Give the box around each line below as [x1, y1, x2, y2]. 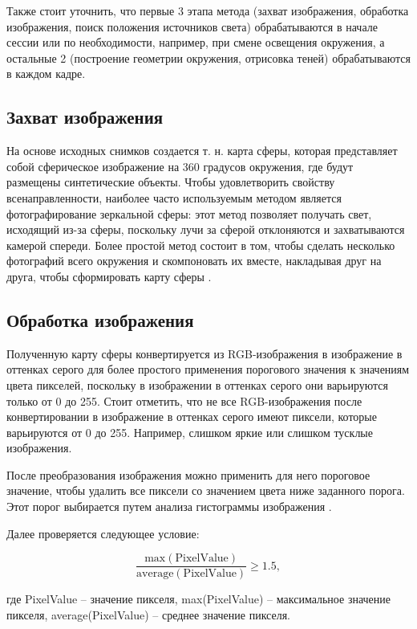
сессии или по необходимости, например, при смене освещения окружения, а [6, 34, 385, 51]
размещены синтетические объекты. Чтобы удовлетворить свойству [6, 174, 335, 190]
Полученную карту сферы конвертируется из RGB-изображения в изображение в [6, 345, 403, 361]
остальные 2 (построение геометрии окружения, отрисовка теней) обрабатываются [6, 49, 411, 66]
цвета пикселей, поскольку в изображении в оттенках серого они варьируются [6, 376, 389, 393]
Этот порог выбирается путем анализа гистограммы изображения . [6, 498, 332, 515]
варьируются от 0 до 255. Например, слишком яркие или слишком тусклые [6, 423, 373, 440]
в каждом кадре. [6, 65, 86, 82]
